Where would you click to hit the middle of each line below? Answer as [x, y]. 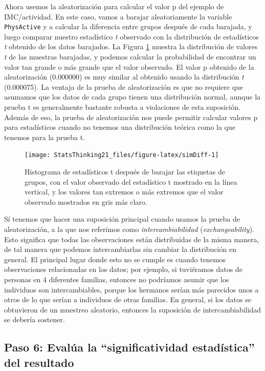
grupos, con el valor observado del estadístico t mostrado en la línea [131, 181]
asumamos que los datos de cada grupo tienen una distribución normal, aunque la [132, 97]
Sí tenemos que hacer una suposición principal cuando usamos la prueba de [122, 219]
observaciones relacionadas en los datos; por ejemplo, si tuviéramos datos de [123, 269]
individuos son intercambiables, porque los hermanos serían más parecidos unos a [131, 289]
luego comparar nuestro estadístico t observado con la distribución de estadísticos [131, 36]
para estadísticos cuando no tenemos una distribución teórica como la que [120, 127]
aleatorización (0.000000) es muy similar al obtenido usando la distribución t [124, 77]
